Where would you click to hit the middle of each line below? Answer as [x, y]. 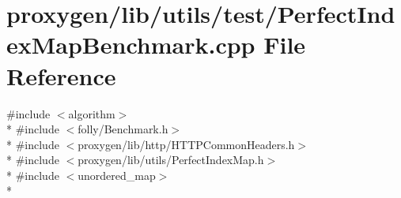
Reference [61, 75]
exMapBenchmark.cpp [131, 45]
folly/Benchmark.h [123, 129]
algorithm [92, 113]
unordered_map [117, 175]
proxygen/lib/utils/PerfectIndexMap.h [171, 160]
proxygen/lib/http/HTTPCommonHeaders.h [186, 144]
